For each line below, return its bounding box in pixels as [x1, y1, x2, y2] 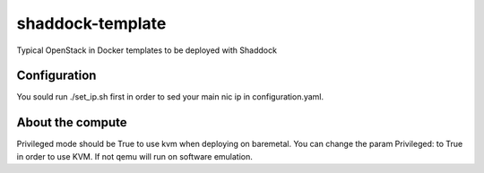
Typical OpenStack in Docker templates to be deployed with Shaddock [16, 45, 278, 56]
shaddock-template [16, 13, 167, 33]
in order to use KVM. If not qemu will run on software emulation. [16, 151, 253, 161]
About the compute [16, 115, 127, 130]
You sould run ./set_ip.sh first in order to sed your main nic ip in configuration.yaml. [16, 91, 324, 102]
